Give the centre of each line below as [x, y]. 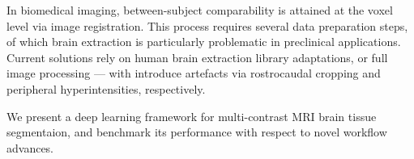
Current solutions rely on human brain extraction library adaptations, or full [197, 57]
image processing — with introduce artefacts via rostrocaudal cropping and [194, 73]
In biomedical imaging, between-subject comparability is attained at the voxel [200, 10]
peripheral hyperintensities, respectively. [106, 88]
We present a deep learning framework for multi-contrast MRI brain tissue [192, 116]
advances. [30, 147]
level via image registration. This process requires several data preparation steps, [207, 25]
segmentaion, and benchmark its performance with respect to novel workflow [197, 132]
